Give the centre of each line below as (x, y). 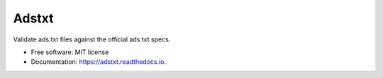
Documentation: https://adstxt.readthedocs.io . (99, 62)
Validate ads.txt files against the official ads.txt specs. (92, 39)
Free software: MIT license (70, 52)
